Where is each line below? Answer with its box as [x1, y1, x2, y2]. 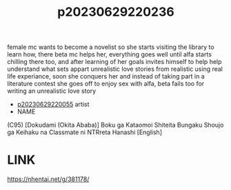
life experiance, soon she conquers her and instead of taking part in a [7, 72, 205, 81]
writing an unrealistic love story [7, 87, 97, 95]
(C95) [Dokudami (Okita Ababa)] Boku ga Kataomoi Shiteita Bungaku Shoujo [7, 121, 224, 129]
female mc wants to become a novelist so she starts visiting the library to [7, 43, 215, 52]
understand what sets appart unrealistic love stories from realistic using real [7, 65, 223, 73]
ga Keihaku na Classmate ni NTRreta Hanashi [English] [7, 128, 162, 136]
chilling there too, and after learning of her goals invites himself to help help [7, 58, 222, 66]
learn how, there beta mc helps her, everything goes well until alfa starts [7, 50, 212, 59]
